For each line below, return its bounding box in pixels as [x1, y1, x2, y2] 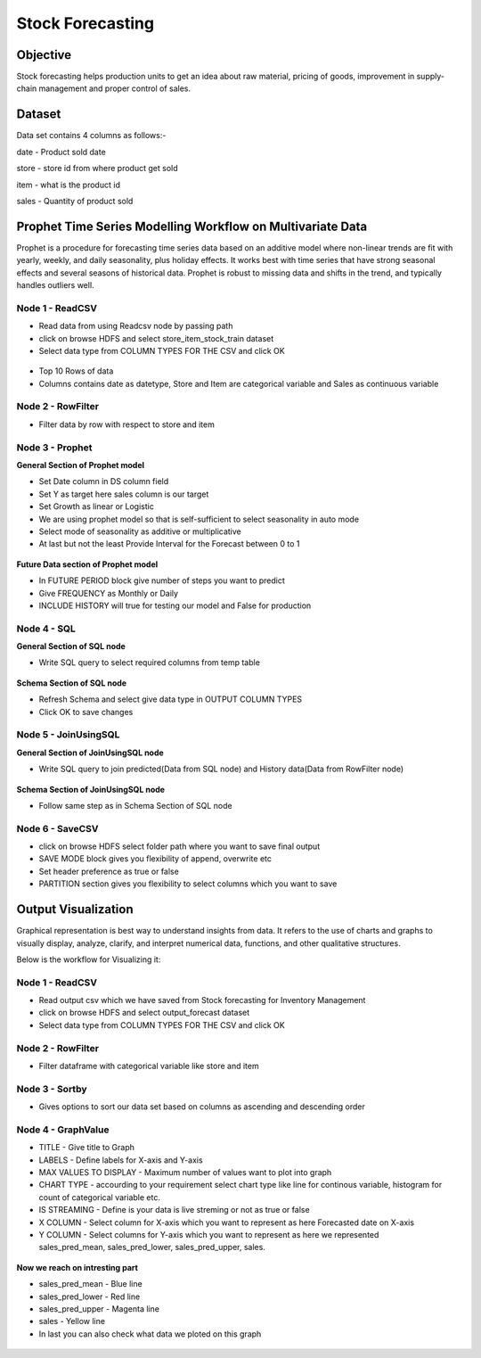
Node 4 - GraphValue [16, 1123, 110, 1136]
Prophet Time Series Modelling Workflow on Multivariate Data [16, 218, 368, 234]
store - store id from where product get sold [16, 163, 178, 174]
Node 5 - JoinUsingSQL [16, 728, 120, 741]
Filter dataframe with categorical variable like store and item [38, 1060, 259, 1071]
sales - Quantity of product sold [16, 195, 134, 206]
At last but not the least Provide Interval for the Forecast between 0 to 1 [38, 539, 300, 549]
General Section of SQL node [16, 641, 126, 652]
